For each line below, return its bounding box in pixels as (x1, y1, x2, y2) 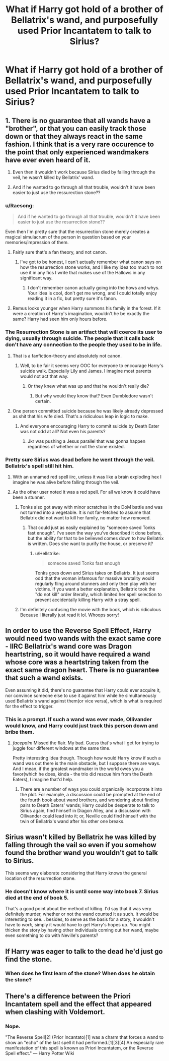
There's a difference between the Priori (5, 992, 131, 1000)
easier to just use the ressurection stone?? (12, 190, 101, 195)
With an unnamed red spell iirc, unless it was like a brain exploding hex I (12, 474, 162, 480)
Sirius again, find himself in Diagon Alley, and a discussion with (20, 808, 151, 813)
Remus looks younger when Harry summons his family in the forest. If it (12, 305, 161, 311)
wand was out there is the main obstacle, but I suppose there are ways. (12, 760, 161, 766)
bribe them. (5, 728, 34, 735)
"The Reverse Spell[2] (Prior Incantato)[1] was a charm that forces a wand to (5, 1034, 164, 1040)
